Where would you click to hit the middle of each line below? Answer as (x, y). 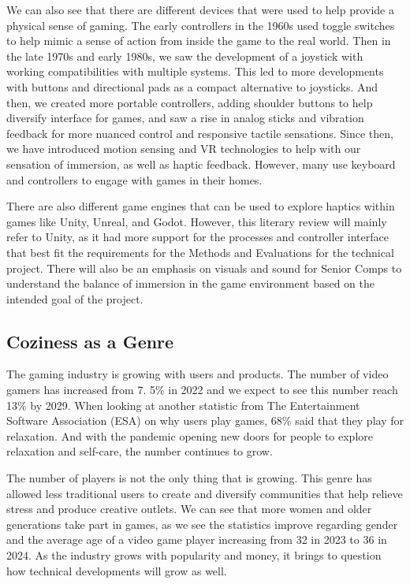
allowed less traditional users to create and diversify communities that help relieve (205, 493)
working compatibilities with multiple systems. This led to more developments (195, 71)
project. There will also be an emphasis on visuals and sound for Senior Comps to (204, 268)
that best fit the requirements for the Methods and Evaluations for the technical (200, 252)
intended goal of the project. (75, 298)
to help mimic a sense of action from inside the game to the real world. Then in (199, 41)
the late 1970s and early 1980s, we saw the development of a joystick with (185, 56)
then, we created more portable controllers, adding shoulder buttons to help (190, 102)
